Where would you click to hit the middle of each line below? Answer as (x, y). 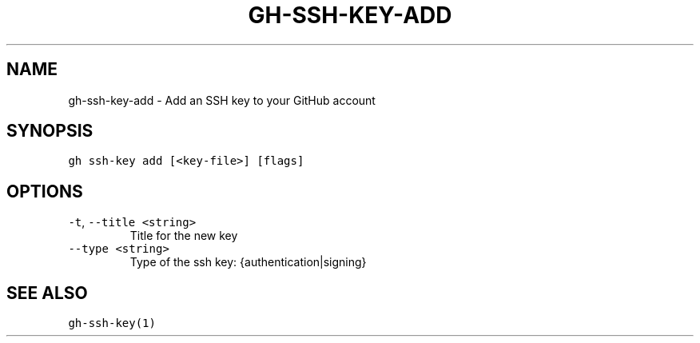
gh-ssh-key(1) (112, 323)
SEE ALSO (47, 293)
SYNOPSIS (50, 131)
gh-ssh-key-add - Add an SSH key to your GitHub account (222, 100)
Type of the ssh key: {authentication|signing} (248, 262)
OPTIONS (45, 191)
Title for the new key (184, 236)
